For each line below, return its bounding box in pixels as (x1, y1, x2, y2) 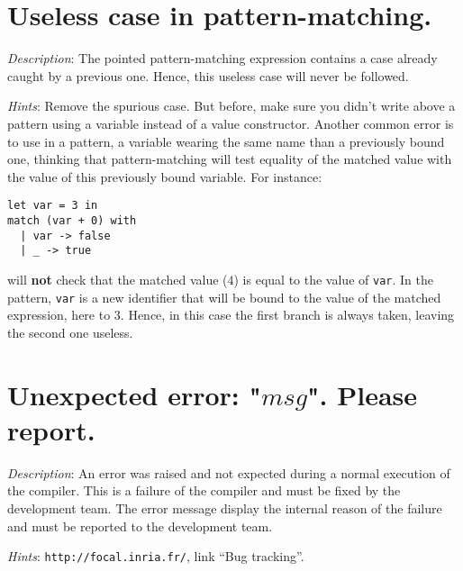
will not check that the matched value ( (7, 269, 228, 288)
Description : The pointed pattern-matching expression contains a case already (7, 49, 438, 68)
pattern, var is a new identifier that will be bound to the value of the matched (7, 287, 441, 306)
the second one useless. (7, 322, 133, 341)
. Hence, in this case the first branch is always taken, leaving (120, 305, 455, 324)
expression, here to (7, 305, 111, 324)
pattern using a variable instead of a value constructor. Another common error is (7, 113, 454, 132)
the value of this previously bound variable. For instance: (7, 167, 322, 186)
